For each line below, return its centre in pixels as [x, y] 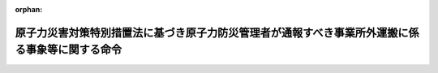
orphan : [29, 9]
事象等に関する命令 [73, 50]
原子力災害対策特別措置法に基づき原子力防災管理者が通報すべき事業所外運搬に [212, 32]
